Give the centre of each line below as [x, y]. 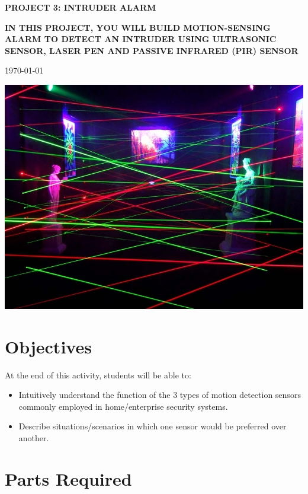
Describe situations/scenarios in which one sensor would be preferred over [153, 426]
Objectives [48, 346]
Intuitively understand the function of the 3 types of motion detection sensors [160, 395]
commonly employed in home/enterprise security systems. [123, 406]
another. [34, 438]
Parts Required [68, 478]
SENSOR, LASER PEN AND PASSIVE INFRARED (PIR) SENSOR [152, 50]
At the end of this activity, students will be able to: [98, 375]
